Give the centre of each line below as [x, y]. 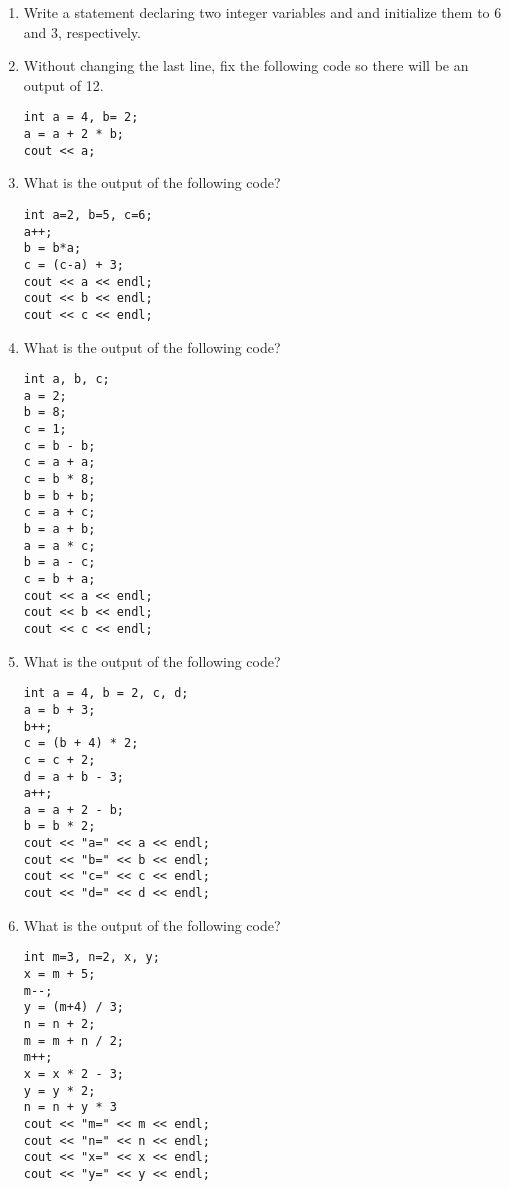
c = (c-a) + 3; [74, 264]
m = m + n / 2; [74, 1040]
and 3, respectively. [82, 31]
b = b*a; [52, 248]
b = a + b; [59, 529]
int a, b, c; [66, 379]
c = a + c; [59, 512]
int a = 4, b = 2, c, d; [106, 693]
